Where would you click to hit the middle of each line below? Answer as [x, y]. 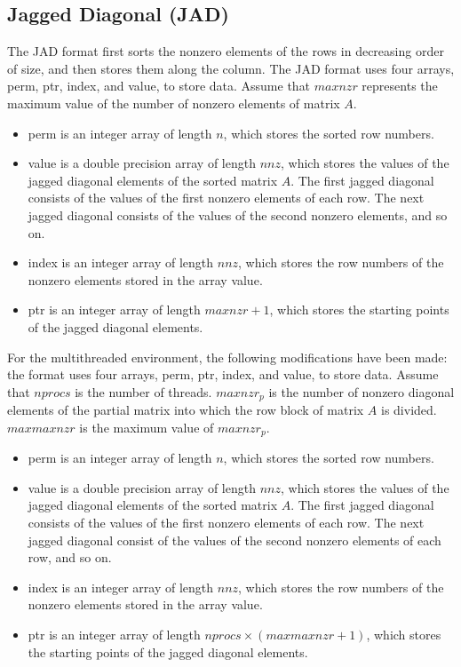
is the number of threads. [143, 391]
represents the [400, 86]
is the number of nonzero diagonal [362, 391]
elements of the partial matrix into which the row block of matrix [186, 410]
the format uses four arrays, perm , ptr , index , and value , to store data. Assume [223, 374]
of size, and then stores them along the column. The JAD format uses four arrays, [231, 68]
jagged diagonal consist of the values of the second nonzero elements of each [234, 540]
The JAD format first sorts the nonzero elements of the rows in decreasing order [226, 51]
